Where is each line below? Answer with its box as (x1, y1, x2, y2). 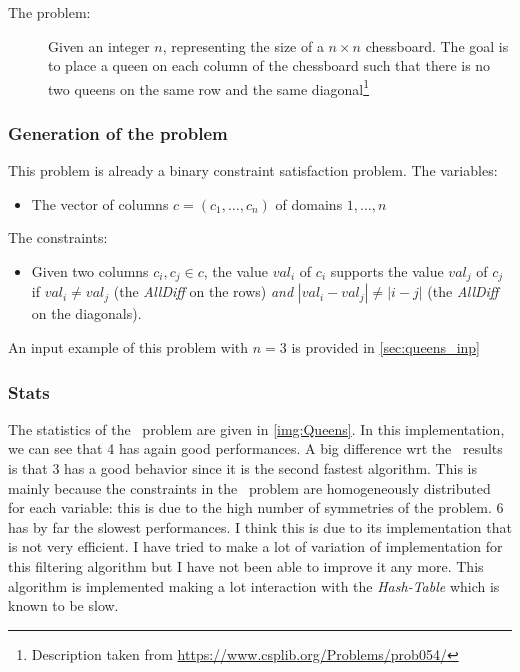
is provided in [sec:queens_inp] (291, 337, 480, 358)
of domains (275, 193, 343, 214)
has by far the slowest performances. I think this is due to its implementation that (8, 516, 512, 537)
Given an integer (48, 35, 150, 56)
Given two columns (31, 261, 149, 282)
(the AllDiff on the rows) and (113, 281, 294, 302)
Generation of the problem (8, 120, 228, 145)
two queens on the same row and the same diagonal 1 (48, 75, 370, 99)
